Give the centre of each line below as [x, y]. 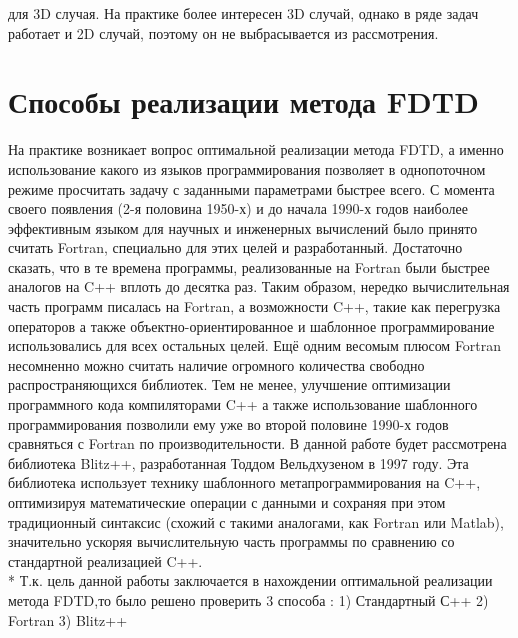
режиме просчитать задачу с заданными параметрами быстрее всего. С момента [251, 188]
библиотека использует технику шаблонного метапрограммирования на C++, [244, 482]
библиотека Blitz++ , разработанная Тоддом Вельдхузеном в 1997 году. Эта [238, 462]
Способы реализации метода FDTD [243, 101]
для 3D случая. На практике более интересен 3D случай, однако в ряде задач [243, 13]
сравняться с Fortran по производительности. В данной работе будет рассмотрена [257, 443]
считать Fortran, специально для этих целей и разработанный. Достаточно [235, 247]
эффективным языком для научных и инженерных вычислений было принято [243, 227]
